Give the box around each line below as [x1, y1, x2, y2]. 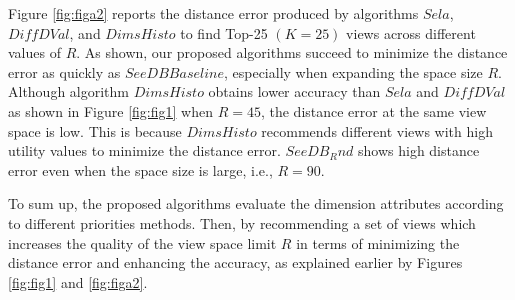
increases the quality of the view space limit [8, 232, 277, 253]
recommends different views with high [261, 120, 493, 141]
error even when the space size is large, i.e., [8, 159, 273, 180]
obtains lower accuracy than [208, 81, 381, 102]
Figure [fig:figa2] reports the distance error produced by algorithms [8, 3, 419, 23]
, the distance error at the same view [260, 100, 487, 121]
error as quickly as [8, 61, 121, 82]
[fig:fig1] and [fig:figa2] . [8, 271, 148, 292]
